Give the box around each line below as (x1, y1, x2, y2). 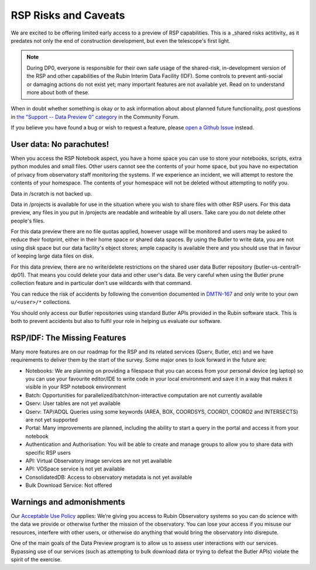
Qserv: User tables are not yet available (25, 400, 121, 407)
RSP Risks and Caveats (11, 9, 125, 22)
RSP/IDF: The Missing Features (11, 332, 126, 342)
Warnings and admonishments (11, 497, 125, 507)
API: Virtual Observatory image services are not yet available (25, 457, 172, 464)
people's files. (11, 217, 45, 224)
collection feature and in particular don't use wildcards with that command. (11, 280, 192, 287)
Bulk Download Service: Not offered (25, 482, 112, 489)
